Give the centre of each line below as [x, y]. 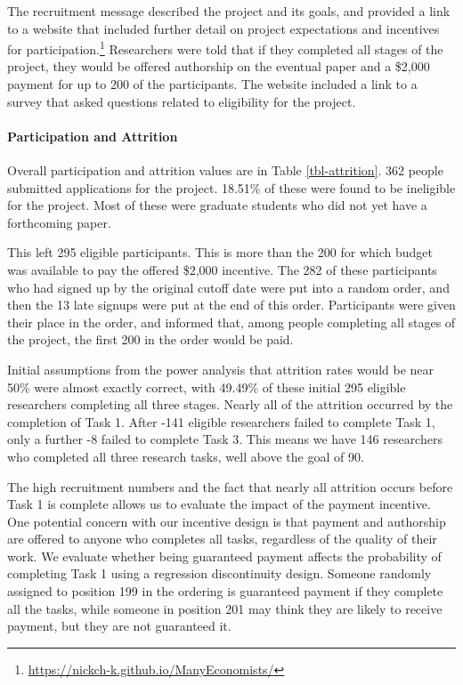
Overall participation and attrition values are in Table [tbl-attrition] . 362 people [225, 170]
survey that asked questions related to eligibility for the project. [182, 101]
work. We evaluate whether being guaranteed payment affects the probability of [224, 556]
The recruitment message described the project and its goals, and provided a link [229, 11]
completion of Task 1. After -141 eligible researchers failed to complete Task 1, [221, 421]
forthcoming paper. [59, 222]
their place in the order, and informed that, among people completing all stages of [231, 322]
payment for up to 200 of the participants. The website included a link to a [212, 84]
